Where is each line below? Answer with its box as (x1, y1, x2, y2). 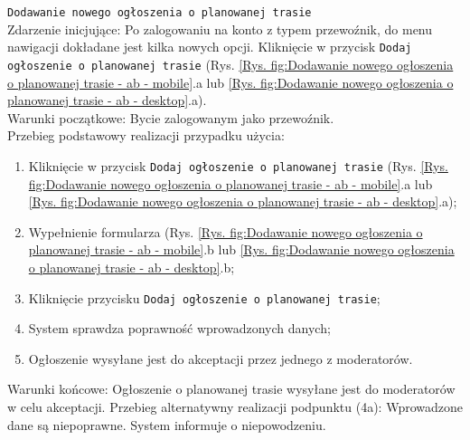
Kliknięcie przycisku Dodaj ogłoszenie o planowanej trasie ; (28, 288, 381, 307)
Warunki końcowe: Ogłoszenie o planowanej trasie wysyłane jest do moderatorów (7, 379, 456, 398)
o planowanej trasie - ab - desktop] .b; (28, 257, 235, 276)
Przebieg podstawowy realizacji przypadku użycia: (7, 126, 285, 145)
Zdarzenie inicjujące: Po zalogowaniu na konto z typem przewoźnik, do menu (7, 19, 433, 38)
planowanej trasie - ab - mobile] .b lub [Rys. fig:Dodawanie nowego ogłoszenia (28, 240, 455, 259)
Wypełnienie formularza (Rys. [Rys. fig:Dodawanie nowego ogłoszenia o (28, 222, 423, 241)
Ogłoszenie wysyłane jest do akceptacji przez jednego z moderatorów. (28, 349, 413, 368)
